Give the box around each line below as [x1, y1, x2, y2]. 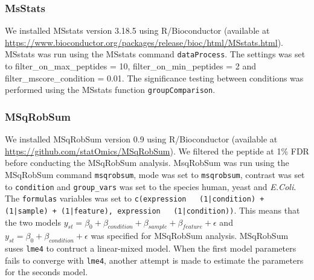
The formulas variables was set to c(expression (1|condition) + [5, 192, 264, 205]
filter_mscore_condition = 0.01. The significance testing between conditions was [5, 71, 304, 84]
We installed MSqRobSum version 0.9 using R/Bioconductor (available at [5, 133, 278, 145]
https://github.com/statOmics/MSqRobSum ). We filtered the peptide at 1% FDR [5, 144, 309, 157]
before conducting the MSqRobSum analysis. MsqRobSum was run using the [5, 156, 289, 169]
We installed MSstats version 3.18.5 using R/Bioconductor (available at [5, 24, 270, 37]
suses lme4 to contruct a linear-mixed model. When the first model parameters [5, 242, 296, 255]
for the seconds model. [5, 266, 88, 278]
